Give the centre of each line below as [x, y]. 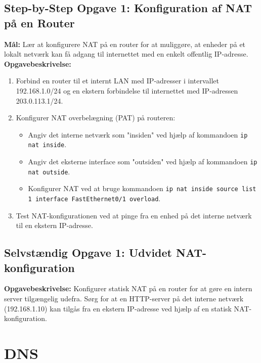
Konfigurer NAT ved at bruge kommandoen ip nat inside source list [142, 188]
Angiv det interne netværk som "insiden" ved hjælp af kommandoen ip [138, 134]
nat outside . [49, 171]
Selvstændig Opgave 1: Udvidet [88, 253]
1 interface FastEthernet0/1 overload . [94, 198]
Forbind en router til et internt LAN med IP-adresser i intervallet [117, 81]
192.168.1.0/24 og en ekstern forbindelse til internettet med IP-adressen [127, 90]
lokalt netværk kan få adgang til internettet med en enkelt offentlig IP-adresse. [126, 54]
